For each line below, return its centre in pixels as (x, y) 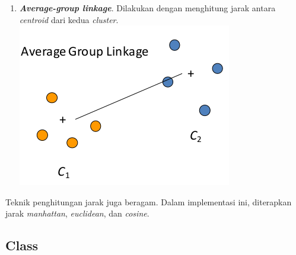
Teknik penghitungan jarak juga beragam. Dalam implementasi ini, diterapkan (149, 201)
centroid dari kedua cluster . (69, 19)
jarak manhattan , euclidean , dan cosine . (77, 213)
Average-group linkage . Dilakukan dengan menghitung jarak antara (147, 8)
